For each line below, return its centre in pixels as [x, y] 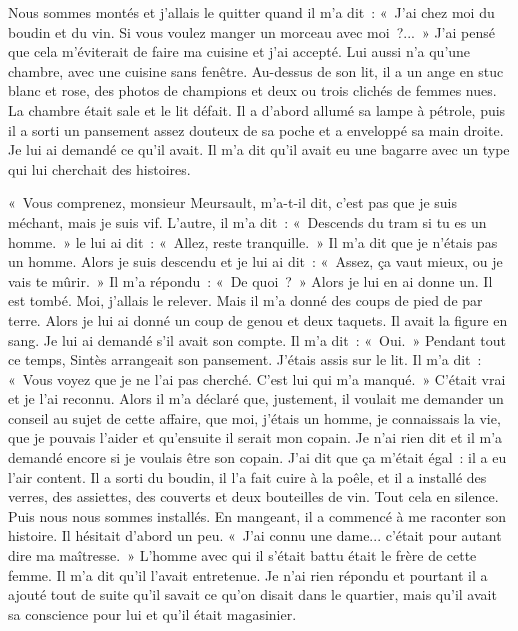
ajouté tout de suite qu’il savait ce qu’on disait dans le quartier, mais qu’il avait [252, 594]
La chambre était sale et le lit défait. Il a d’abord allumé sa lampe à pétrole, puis [257, 109]
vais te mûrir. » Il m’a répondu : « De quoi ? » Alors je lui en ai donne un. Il [250, 280]
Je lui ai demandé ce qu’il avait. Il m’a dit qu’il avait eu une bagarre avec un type [259, 149]
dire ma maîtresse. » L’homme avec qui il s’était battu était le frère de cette [242, 555]
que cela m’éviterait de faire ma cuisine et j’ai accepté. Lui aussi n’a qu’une [239, 51]
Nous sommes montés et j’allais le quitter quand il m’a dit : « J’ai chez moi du [251, 12]
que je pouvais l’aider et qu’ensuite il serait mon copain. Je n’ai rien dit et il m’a [255, 437]
